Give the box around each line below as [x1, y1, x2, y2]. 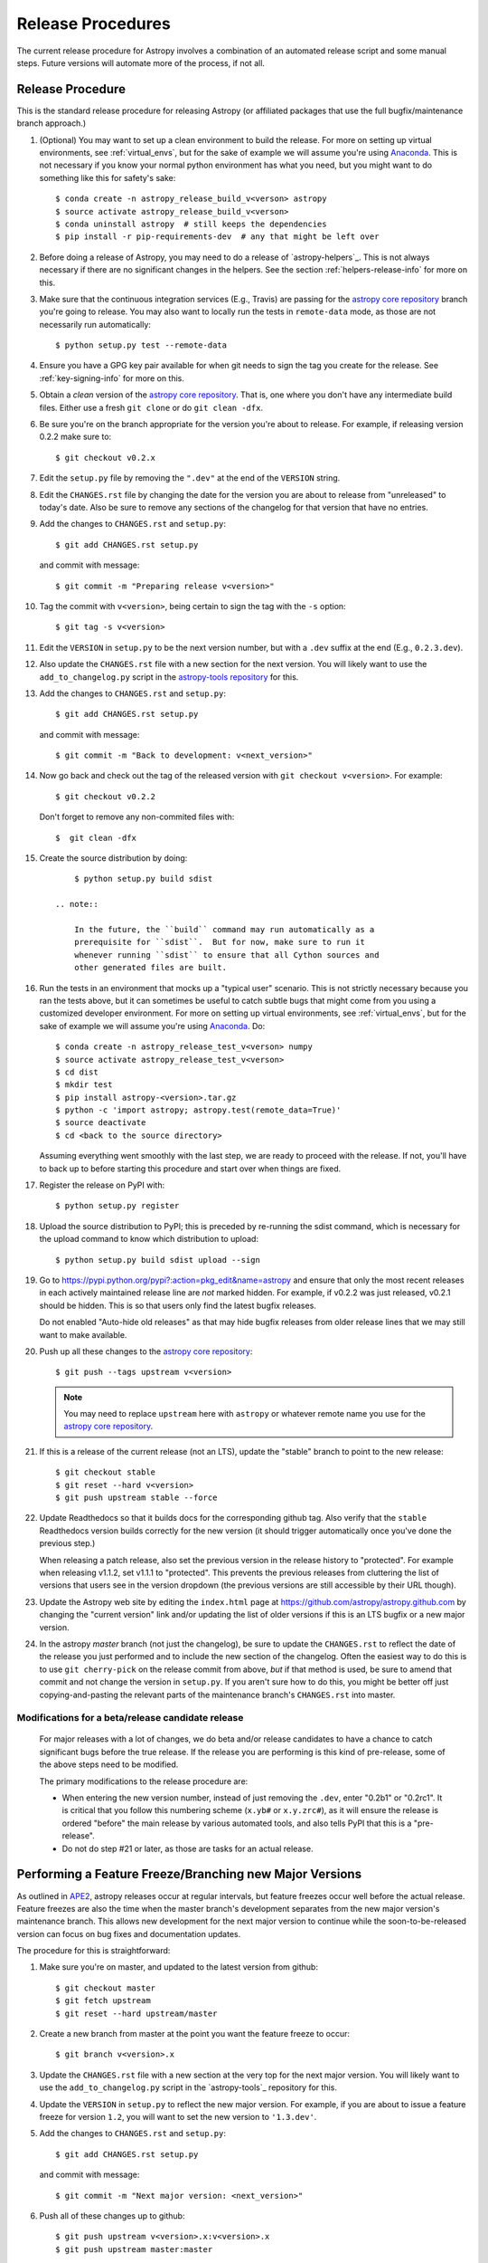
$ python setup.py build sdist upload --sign [55, 1255, 261, 1265]
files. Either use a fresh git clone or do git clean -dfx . [39, 402, 264, 413]
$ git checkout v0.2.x [55, 453, 156, 463]
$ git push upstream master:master [55, 2244, 213, 2254]
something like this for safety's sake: [39, 172, 176, 183]
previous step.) [39, 1538, 96, 1549]
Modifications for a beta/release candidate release [16, 1712, 244, 1724]
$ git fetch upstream [55, 1996, 151, 2006]
